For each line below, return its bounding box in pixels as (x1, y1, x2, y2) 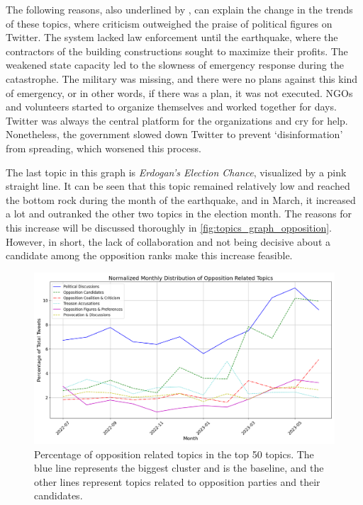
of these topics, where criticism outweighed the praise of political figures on (6, 16, 333, 30)
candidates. (34, 488, 83, 503)
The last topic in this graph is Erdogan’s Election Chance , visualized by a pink (6, 164, 347, 179)
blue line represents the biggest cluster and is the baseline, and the (34, 460, 324, 475)
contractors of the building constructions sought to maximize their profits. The (6, 43, 348, 58)
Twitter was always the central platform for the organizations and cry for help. (6, 113, 348, 127)
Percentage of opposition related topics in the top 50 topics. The (34, 446, 314, 461)
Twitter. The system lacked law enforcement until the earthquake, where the (6, 30, 338, 45)
